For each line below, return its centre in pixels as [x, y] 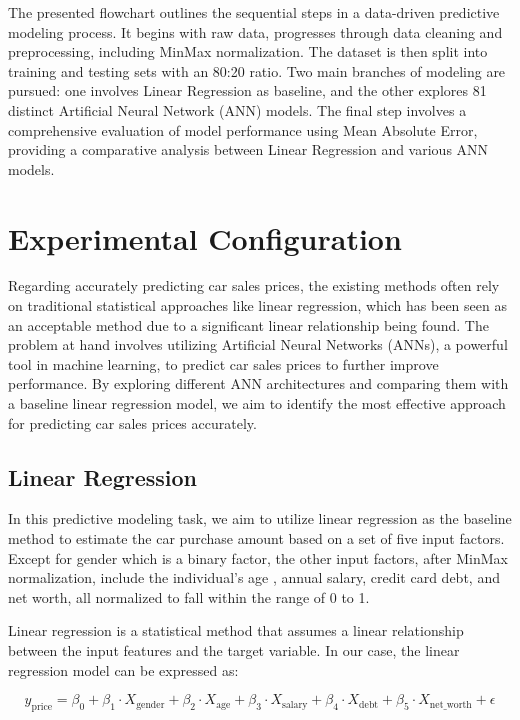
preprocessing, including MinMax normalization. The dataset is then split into [248, 51]
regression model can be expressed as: [123, 669]
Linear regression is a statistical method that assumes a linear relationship [236, 630]
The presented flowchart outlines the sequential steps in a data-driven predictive [254, 12]
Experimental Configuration [205, 237]
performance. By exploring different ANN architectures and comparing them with [258, 383]
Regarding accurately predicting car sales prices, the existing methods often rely [254, 285]
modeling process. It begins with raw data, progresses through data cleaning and [255, 31]
